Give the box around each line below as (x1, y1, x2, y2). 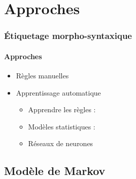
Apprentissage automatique (16, 87, 101, 98)
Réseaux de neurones (28, 138, 93, 149)
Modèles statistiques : (28, 121, 95, 131)
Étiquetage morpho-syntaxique (4, 29, 132, 42)
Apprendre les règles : (28, 104, 96, 115)
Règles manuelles (16, 70, 69, 81)
